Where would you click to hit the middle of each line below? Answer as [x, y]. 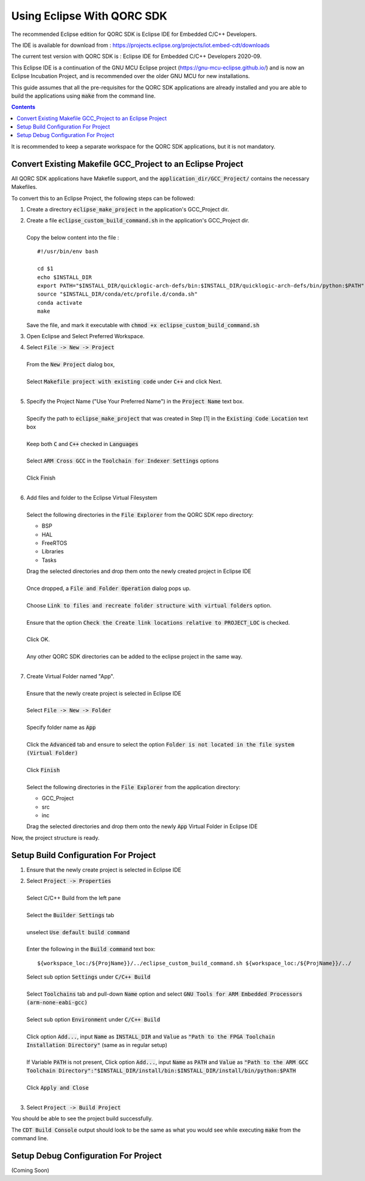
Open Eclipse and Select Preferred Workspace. [85, 336]
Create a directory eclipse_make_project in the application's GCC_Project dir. [128, 209]
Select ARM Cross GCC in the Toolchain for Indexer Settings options [123, 461]
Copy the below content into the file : [73, 238]
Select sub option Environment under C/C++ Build [93, 1020]
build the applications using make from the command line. [83, 96]
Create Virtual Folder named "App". [71, 676]
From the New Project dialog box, [71, 364]
